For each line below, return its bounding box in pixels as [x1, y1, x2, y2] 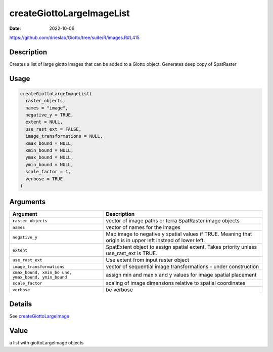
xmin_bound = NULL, [25, 147, 74, 153]
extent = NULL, [25, 119, 63, 125]
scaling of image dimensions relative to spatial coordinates [106, 280, 246, 287]
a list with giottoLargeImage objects [9, 339, 84, 345]
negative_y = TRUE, [25, 112, 74, 118]
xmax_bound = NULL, [25, 140, 74, 146]
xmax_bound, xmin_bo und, [12, 270, 72, 276]
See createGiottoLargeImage [9, 313, 69, 319]
